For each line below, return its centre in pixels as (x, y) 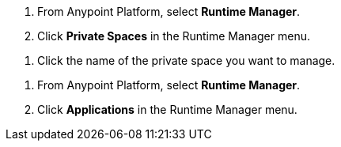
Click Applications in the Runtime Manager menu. (167, 109)
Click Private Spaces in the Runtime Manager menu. (174, 36)
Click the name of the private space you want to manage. (186, 60)
